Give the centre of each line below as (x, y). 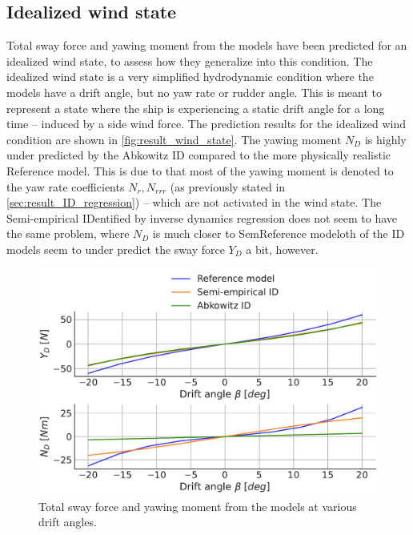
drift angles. (68, 522)
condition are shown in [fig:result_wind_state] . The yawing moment (174, 139)
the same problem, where (68, 233)
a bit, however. (282, 249)
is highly (385, 139)
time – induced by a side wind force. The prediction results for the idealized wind (206, 124)
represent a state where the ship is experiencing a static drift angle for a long (196, 108)
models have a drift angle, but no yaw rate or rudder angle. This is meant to (194, 92)
